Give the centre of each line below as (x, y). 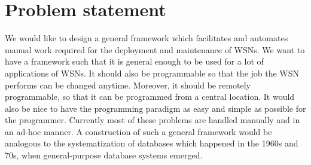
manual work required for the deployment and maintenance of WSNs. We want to (155, 49)
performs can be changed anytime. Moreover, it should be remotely (128, 85)
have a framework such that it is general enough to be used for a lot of (134, 61)
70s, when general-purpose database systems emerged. (104, 155)
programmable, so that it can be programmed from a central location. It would (150, 97)
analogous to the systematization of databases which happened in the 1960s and (152, 143)
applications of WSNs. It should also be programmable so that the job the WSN (152, 73)
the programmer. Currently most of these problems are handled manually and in (153, 120)
